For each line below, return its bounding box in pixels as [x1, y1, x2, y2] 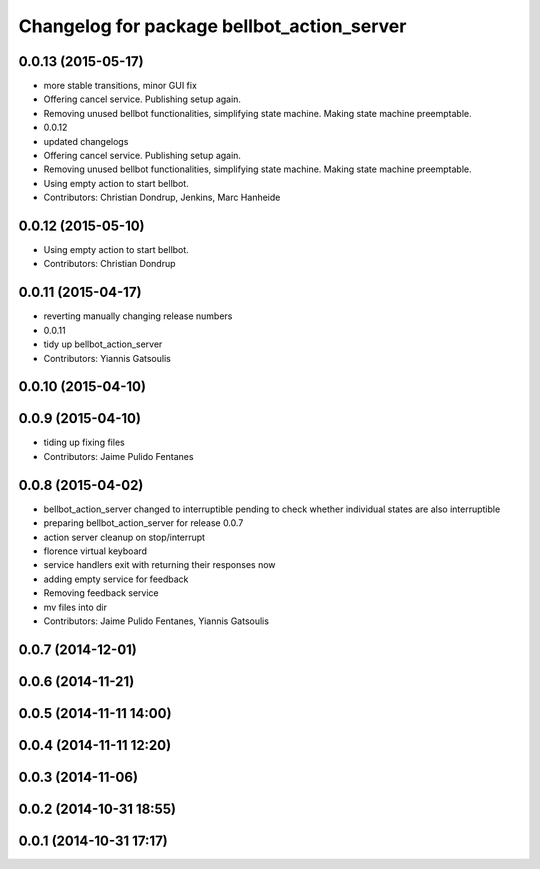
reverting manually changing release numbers [43, 310, 233, 322]
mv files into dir [43, 601, 107, 613]
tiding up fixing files [43, 436, 125, 449]
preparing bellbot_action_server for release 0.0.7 [43, 517, 244, 529]
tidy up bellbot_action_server [43, 338, 163, 350]
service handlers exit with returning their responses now [43, 559, 276, 571]
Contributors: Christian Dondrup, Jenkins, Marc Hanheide [43, 191, 281, 204]
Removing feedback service [43, 587, 159, 599]
